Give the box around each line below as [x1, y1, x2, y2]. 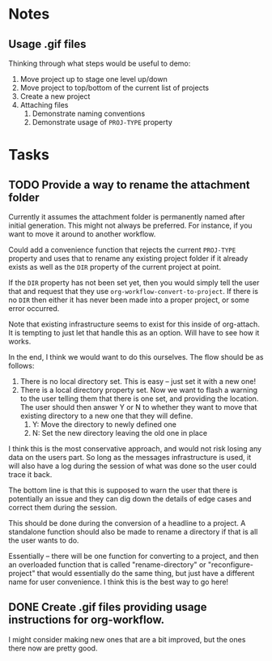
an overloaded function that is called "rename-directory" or [8, 560, 206, 569]
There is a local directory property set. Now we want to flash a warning [19, 386, 257, 394]
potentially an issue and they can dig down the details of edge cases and [8, 494, 253, 503]
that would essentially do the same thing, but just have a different [36, 569, 255, 578]
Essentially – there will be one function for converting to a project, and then [8, 552, 259, 561]
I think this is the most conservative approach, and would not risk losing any [8, 444, 261, 454]
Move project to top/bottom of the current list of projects [19, 83, 209, 92]
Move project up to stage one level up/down [19, 75, 168, 83]
